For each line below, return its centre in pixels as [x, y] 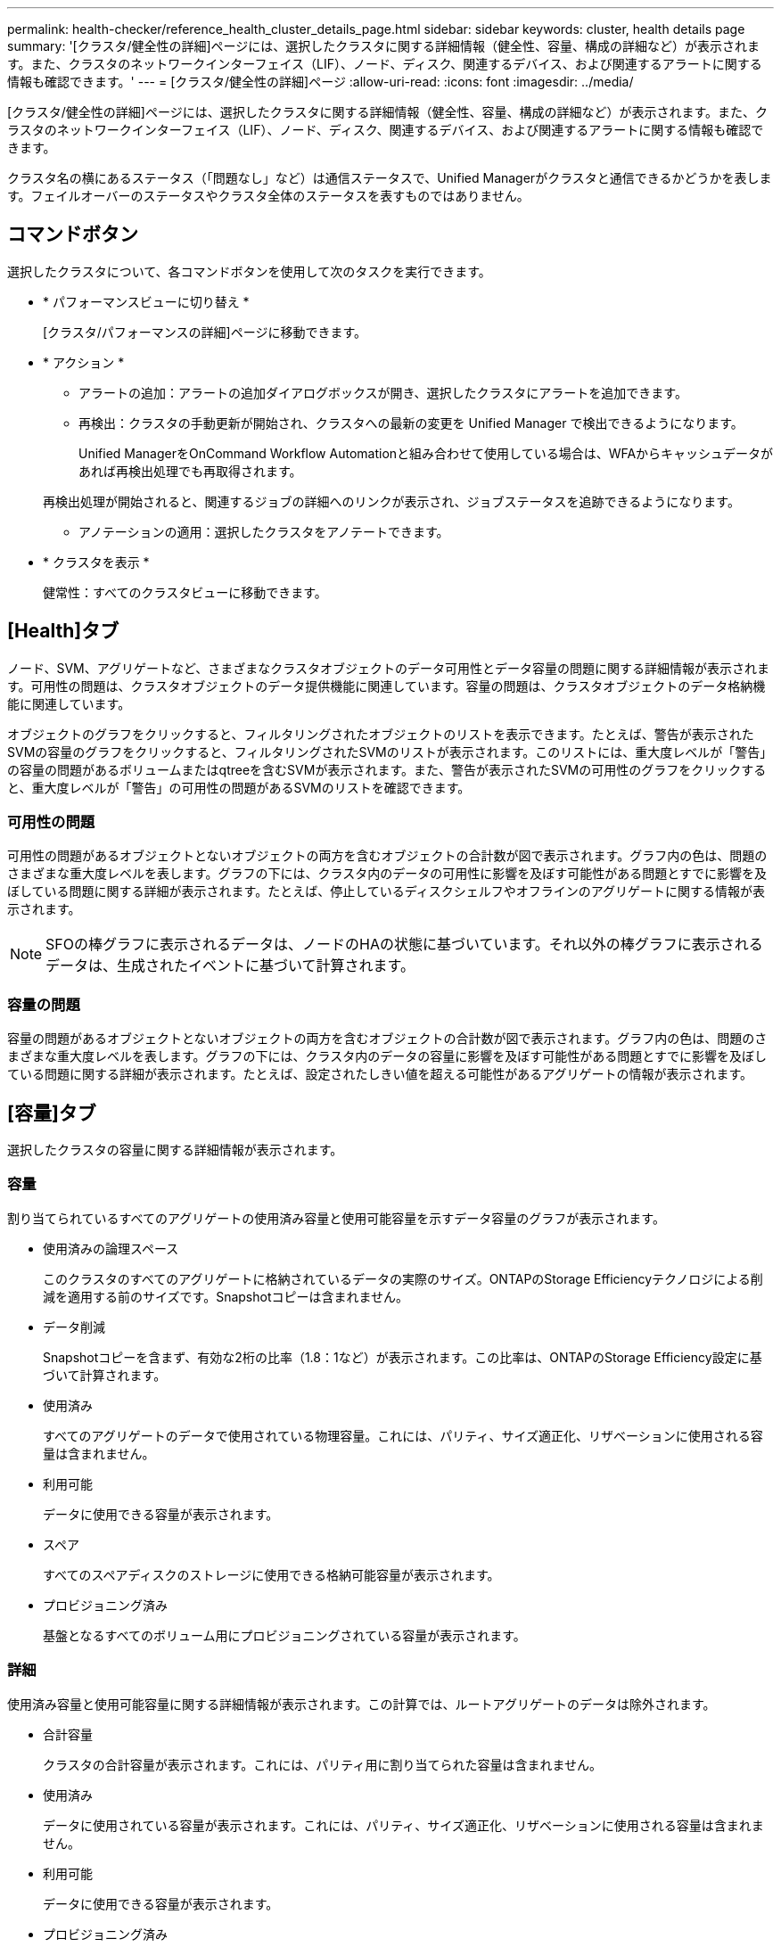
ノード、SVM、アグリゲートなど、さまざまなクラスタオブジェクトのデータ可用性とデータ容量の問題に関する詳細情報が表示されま [389, 668]
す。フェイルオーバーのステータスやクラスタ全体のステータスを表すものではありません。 [268, 196]
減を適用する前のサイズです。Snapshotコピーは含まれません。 [226, 1296]
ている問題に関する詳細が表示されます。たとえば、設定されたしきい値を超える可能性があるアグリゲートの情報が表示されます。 [380, 1074]
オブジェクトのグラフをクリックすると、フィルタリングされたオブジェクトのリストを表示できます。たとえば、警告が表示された [381, 734]
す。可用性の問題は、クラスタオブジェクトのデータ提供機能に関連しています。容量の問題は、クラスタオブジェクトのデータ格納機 [386, 686]
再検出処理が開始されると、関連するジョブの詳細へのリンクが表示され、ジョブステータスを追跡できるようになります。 [391, 501]
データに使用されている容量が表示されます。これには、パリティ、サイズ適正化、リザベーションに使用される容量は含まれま [403, 1825]
